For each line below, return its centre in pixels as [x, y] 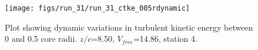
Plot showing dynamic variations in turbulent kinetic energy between [129, 27]
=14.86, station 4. [165, 39]
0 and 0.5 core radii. [41, 39]
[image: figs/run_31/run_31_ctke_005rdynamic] [97, 8]
